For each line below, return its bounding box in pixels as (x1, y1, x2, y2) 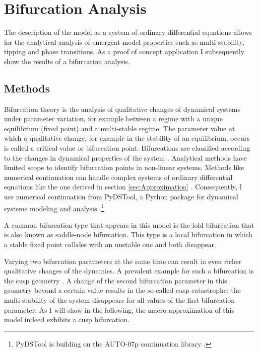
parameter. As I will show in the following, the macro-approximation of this (4, 304, 234, 315)
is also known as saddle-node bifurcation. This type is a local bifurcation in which (4, 229, 253, 240)
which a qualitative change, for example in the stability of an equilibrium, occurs (4, 133, 250, 143)
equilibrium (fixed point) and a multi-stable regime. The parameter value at (4, 123, 235, 133)
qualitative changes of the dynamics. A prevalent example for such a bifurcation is (4, 265, 254, 276)
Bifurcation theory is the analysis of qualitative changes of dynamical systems (4, 103, 241, 114)
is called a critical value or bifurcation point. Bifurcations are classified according (4, 143, 251, 153)
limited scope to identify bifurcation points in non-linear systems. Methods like (4, 162, 244, 173)
